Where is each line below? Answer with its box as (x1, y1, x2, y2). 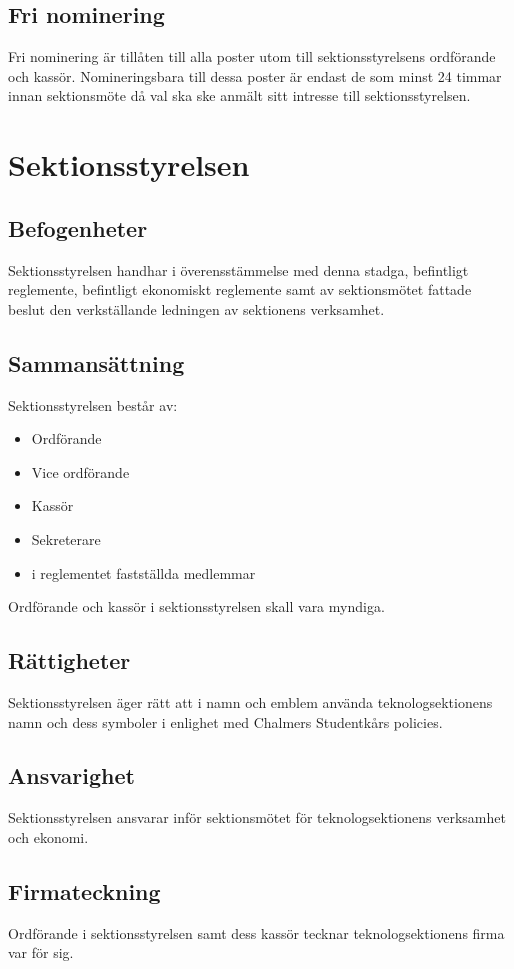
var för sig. (8, 942, 74, 963)
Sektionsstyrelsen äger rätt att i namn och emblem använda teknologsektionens (8, 691, 493, 712)
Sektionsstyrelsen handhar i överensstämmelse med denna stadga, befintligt (8, 259, 469, 280)
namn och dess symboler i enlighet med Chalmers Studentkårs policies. (8, 711, 443, 732)
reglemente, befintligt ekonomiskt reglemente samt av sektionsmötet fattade (8, 279, 472, 300)
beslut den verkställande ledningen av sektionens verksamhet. (8, 298, 385, 319)
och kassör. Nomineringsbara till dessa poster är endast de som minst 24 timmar (8, 65, 502, 86)
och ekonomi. (8, 826, 89, 847)
